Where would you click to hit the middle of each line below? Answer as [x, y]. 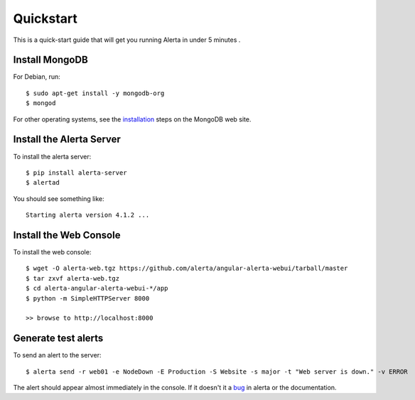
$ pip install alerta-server [76, 173]
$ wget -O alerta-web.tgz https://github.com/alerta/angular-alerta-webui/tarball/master [187, 269]
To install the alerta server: [52, 156]
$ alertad [43, 183]
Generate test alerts [58, 339]
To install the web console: [52, 252]
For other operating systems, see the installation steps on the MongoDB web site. [132, 119]
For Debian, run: [37, 77]
